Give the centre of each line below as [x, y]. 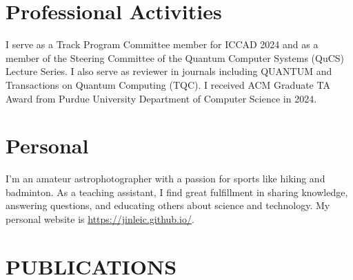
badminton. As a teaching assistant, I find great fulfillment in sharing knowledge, [177, 192]
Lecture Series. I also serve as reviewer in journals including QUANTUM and [169, 71]
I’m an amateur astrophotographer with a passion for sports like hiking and [165, 179]
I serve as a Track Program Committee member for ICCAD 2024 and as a [162, 44]
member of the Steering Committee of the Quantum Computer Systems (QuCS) [175, 57]
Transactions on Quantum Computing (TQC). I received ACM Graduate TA [168, 84]
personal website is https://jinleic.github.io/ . [100, 219]
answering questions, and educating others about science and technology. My [168, 205]
